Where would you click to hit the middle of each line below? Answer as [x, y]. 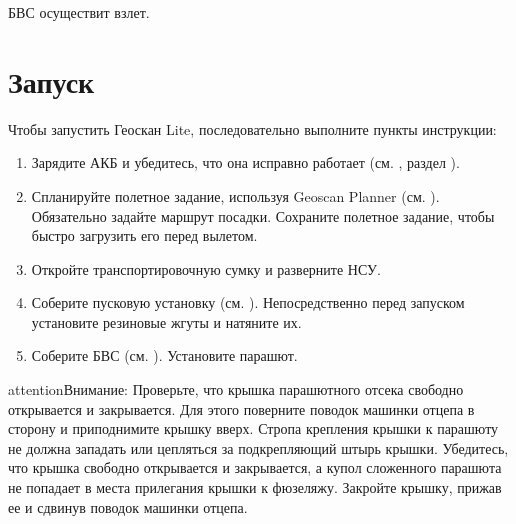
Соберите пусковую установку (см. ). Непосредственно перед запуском [248, 302]
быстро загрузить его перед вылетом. [144, 235]
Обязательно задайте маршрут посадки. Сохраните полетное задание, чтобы [263, 215]
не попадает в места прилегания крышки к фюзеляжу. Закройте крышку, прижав [255, 487]
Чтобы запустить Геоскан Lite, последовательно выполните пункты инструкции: [252, 128]
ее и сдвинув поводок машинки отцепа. [128, 506]
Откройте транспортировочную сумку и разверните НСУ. [206, 268]
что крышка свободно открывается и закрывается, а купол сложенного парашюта [255, 467]
